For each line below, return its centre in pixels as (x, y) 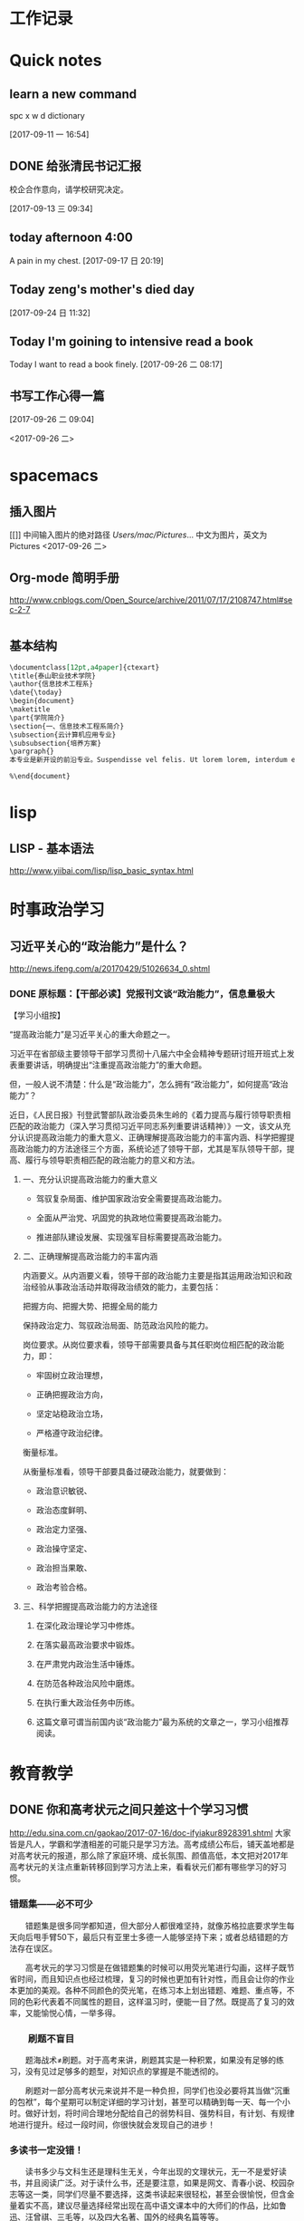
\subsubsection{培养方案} (56, 743)
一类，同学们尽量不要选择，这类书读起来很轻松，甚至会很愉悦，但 (156, 2195)
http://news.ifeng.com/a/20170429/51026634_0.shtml (110, 969)
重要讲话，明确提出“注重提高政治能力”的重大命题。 (112, 1065)
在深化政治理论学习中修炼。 (88, 1626)
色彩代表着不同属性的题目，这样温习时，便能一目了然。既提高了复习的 (156, 2001)
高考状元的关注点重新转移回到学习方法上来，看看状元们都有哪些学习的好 (144, 1867)
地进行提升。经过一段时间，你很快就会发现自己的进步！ (112, 2124)
